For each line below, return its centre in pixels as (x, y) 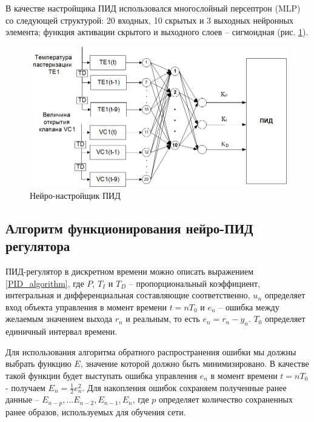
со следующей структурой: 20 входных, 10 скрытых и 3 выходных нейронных (150, 20)
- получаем (25, 387)
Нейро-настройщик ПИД (75, 195)
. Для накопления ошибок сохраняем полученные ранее (184, 387)
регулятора (38, 246)
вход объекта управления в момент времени (86, 306)
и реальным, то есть (163, 319)
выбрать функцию (38, 363)
